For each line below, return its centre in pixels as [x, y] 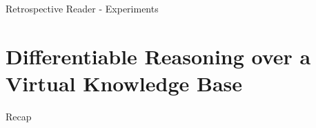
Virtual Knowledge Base [124, 83]
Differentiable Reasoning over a [158, 56]
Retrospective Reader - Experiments [82, 8]
